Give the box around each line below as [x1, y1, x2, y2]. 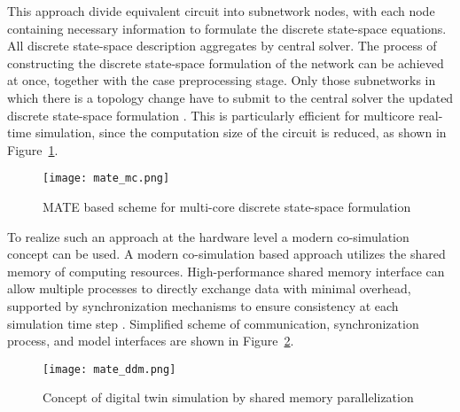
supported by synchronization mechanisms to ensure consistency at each [7, 296, 399, 315]
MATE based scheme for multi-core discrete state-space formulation [43, 198, 411, 215]
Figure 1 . [7, 140, 58, 159]
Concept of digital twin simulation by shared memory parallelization [43, 388, 414, 407]
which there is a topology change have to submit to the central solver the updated [7, 88, 454, 106]
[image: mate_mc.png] [43, 172, 170, 185]
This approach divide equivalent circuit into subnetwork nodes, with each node [7, 2, 435, 19]
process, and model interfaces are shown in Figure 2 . [7, 331, 294, 350]
